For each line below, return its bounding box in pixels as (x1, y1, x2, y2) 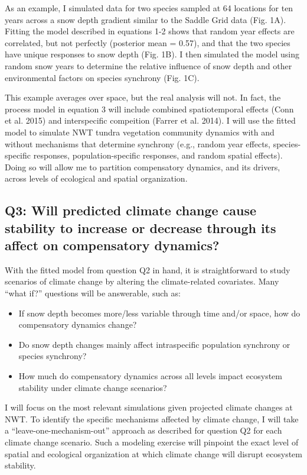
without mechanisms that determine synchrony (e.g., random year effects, (5, 137, 270, 150)
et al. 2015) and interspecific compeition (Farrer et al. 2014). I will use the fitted (5, 114, 296, 127)
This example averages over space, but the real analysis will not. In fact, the (5, 91, 281, 104)
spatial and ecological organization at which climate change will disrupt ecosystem (5, 447, 302, 460)
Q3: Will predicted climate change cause (5, 201, 257, 219)
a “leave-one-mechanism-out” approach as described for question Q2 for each (5, 424, 282, 437)
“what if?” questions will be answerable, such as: (5, 287, 181, 299)
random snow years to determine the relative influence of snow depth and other (5, 59, 292, 72)
